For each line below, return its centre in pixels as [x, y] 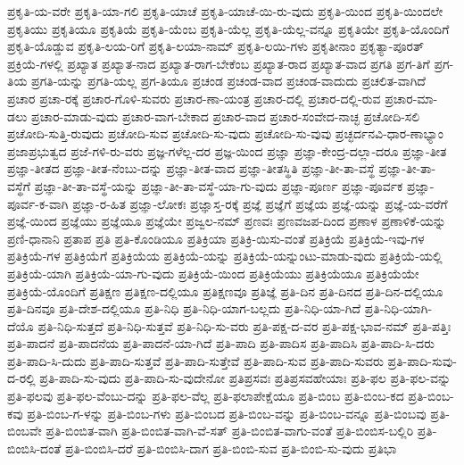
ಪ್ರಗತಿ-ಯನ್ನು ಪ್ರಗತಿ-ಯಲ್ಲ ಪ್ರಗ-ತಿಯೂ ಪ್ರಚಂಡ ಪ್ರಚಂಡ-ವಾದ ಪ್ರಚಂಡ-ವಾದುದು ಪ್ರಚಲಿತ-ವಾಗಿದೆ [228, 81]
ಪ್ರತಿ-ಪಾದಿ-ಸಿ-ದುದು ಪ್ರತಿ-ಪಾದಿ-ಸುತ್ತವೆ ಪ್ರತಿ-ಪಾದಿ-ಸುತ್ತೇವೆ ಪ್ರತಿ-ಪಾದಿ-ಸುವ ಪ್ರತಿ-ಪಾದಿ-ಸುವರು [195, 360]
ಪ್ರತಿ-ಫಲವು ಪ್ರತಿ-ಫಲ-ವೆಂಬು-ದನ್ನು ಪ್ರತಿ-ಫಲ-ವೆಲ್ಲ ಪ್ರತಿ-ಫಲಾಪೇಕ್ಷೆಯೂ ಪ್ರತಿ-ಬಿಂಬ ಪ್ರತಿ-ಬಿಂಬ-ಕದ [206, 396]
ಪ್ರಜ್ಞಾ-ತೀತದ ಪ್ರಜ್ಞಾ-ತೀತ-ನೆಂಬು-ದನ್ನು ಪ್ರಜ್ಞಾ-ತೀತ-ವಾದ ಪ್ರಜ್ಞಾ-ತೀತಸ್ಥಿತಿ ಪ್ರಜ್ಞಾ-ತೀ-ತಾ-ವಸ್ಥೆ [191, 168]
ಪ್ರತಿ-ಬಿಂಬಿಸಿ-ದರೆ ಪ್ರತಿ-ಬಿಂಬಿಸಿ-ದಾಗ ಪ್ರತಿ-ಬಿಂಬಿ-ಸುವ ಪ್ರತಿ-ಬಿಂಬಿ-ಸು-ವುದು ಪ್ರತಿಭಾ [231, 448]
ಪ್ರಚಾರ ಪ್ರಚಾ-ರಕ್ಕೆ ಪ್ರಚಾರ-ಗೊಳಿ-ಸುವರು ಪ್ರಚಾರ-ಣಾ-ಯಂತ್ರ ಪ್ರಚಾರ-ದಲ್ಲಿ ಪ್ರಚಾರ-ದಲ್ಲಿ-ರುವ [194, 98]
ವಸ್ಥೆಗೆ [19, 185]
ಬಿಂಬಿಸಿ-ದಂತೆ [34, 448]
